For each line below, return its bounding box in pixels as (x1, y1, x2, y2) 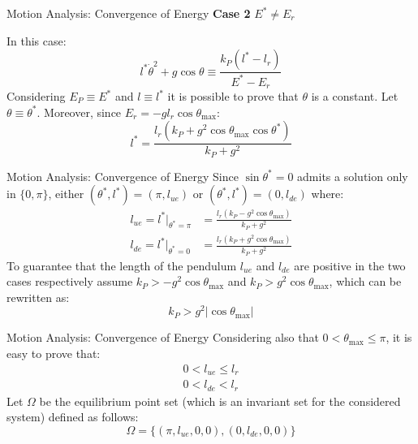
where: (311, 185, 344, 202)
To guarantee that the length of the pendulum (6, 256, 237, 274)
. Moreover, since (37, 103, 122, 120)
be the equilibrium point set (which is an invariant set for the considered (39, 392, 401, 409)
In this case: (6, 32, 67, 49)
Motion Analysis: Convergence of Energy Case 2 (6, 5, 251, 21)
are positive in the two (294, 256, 406, 274)
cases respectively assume (6, 273, 133, 290)
